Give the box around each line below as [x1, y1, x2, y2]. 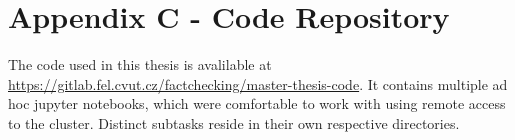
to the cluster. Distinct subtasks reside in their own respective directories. [8, 112, 460, 133]
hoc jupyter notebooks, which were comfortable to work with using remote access [8, 93, 506, 114]
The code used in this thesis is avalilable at [8, 54, 272, 75]
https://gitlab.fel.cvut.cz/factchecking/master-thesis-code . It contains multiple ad [8, 73, 508, 94]
